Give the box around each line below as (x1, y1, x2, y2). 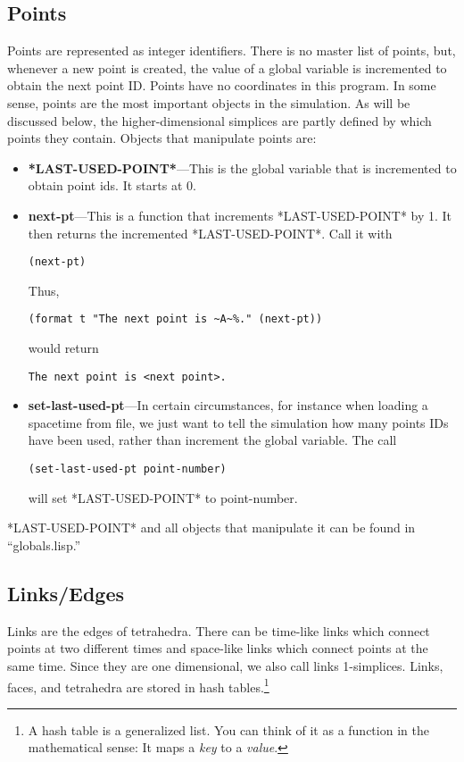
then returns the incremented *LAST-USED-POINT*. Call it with (28, 223, 393, 242)
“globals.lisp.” (7, 535, 81, 554)
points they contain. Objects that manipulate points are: (7, 129, 317, 147)
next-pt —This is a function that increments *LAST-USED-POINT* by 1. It (28, 205, 452, 224)
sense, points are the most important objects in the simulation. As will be (7, 93, 410, 112)
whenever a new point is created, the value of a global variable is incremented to (7, 58, 447, 77)
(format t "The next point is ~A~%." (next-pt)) (28, 313, 323, 326)
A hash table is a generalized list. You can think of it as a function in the (28, 720, 429, 739)
